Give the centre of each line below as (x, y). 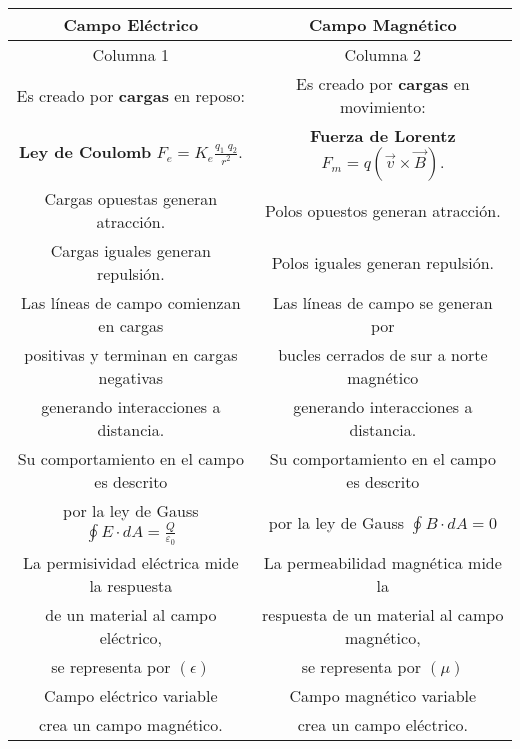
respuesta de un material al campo (383, 615)
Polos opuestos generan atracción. (382, 210)
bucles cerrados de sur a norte (383, 354)
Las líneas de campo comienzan (131, 302)
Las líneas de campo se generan (383, 302)
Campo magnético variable (383, 696)
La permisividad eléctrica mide (131, 563)
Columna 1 (131, 54)
